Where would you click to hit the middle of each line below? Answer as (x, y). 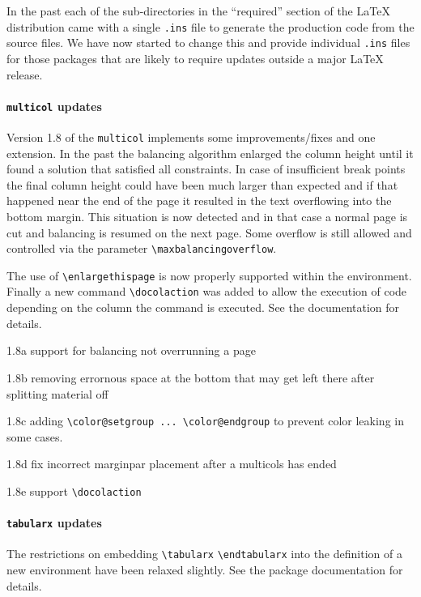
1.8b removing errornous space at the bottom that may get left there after (191, 377)
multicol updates (54, 106)
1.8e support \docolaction (74, 490)
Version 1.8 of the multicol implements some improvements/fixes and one (191, 136)
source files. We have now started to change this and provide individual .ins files (208, 43)
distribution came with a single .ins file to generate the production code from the (210, 26)
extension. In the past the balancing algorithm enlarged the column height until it (210, 153)
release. (25, 74)
